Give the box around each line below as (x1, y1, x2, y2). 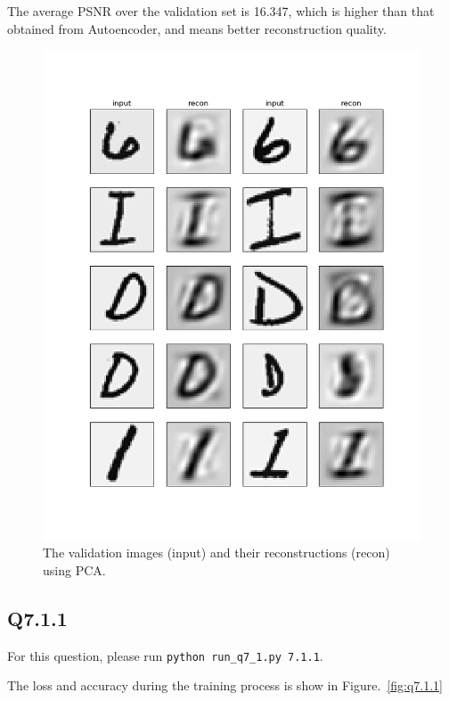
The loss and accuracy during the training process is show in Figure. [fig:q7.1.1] (7, 676, 443, 695)
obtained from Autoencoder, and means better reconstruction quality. (7, 19, 387, 37)
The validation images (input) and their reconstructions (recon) (43, 543, 390, 562)
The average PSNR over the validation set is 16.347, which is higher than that (7, 2, 435, 20)
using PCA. (43, 560, 106, 579)
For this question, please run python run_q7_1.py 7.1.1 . (7, 646, 323, 664)
